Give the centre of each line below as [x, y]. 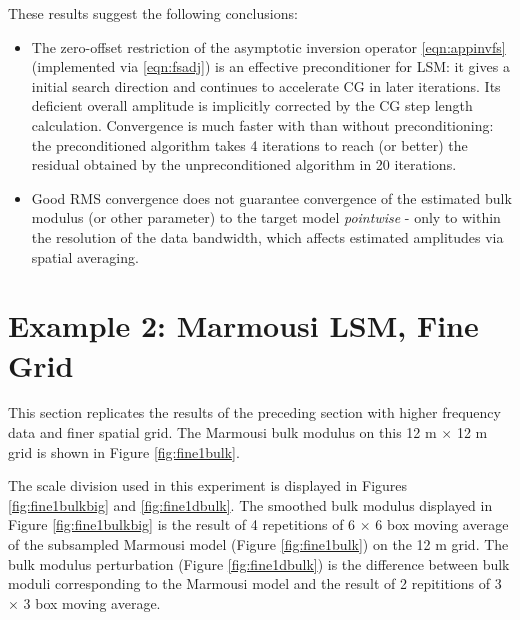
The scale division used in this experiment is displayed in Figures [208, 485]
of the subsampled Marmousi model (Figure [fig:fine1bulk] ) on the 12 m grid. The [258, 544]
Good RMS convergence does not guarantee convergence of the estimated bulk [271, 197]
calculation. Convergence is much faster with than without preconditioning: [262, 124]
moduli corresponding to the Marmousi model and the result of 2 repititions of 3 [255, 583]
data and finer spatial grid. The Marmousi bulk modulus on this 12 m [222, 432]
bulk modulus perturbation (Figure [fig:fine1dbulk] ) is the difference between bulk [259, 563]
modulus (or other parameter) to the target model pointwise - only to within [266, 217]
